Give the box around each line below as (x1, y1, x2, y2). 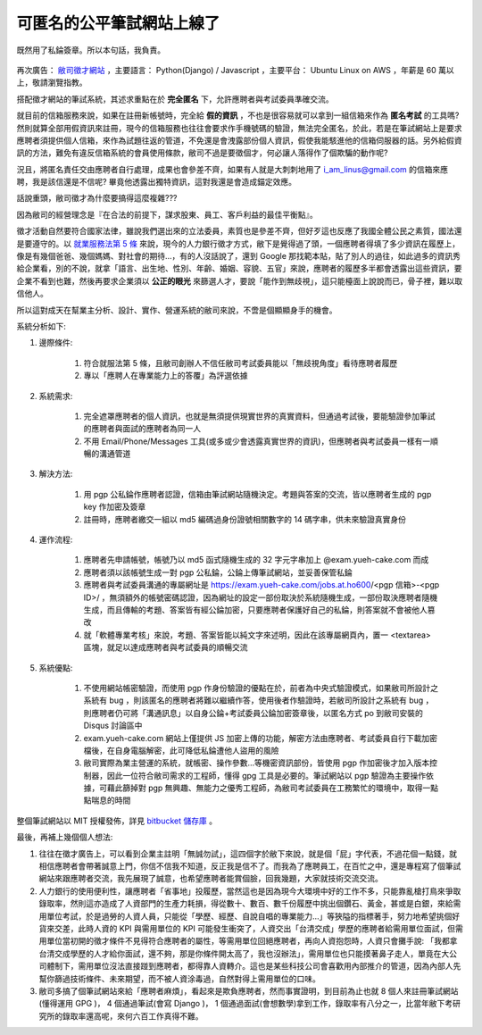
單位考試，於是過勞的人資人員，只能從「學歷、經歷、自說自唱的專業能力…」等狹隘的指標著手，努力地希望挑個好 (46, 911, 461, 922)
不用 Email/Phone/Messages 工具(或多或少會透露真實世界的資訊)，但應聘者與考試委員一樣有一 (83, 436, 431, 447)
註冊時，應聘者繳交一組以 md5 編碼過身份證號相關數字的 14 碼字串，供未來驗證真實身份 (83, 513, 406, 524)
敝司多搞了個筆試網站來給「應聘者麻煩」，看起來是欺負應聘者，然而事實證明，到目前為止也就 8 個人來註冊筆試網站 (38, 985, 459, 996)
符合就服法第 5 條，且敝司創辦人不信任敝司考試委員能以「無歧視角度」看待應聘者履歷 (83, 357, 398, 368)
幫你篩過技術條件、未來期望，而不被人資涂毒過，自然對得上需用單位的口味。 (38, 973, 320, 984)
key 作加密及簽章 (83, 501, 146, 513)
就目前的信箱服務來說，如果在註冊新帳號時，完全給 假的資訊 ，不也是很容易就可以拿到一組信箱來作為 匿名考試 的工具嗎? (16, 110, 460, 121)
